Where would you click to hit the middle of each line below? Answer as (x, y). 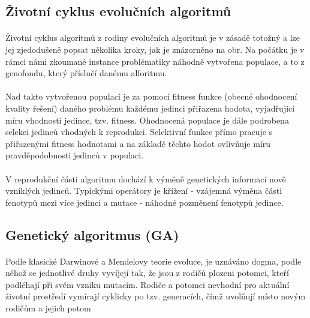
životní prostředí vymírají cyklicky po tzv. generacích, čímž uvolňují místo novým (156, 296)
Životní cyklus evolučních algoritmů (118, 11)
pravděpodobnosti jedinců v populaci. (75, 155)
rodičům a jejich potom (48, 308)
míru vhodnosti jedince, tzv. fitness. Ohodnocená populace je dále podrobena (147, 120)
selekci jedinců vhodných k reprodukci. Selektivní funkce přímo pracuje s (139, 132)
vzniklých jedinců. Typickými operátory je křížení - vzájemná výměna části (144, 190)
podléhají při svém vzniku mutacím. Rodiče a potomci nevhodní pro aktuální (148, 284)
